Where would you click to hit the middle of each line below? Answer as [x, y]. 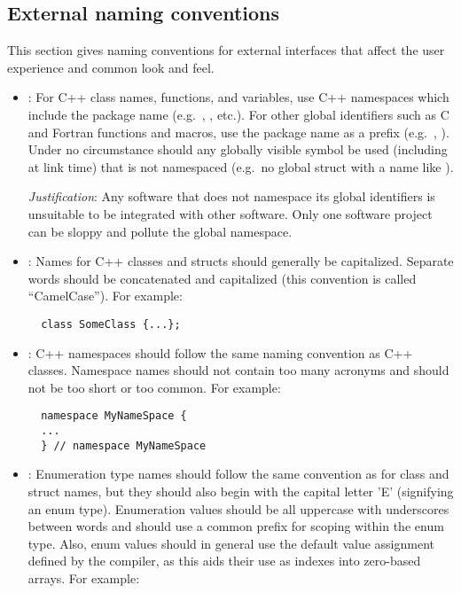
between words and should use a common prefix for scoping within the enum [236, 526]
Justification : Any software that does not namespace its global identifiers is [231, 196]
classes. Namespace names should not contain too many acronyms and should [238, 370]
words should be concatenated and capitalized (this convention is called [222, 278]
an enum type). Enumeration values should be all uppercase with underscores [238, 508]
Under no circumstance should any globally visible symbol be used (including [238, 149]
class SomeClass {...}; [111, 324]
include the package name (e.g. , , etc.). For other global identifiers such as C [238, 114]
